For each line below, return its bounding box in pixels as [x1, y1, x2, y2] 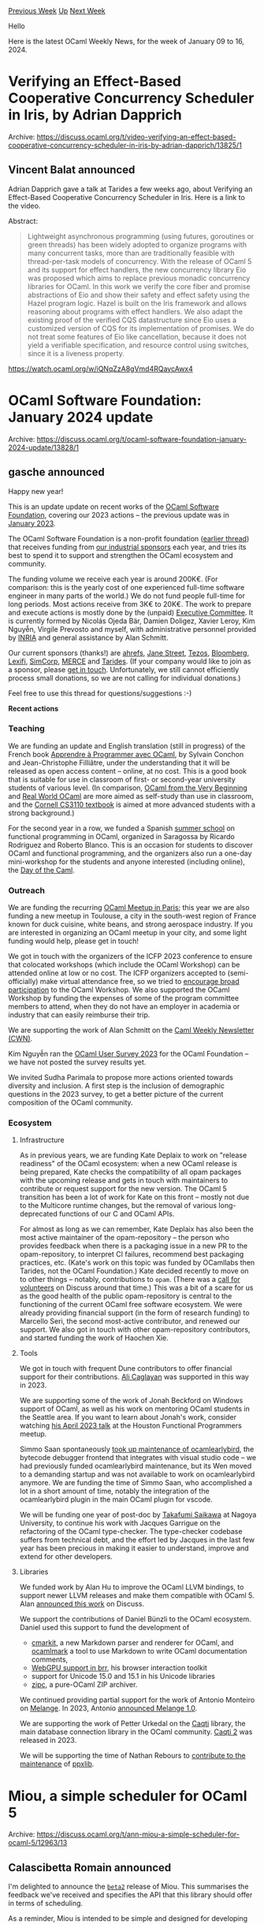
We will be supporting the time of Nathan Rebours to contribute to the [19, 1751, 246, 1760]
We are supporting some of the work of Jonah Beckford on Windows [19, 1396, 244, 1406]
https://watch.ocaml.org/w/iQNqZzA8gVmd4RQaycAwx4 [8, 364, 193, 373]
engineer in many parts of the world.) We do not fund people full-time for [8, 591, 246, 600]
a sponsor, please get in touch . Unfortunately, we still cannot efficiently [8, 664, 239, 674]
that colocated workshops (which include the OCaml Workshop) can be [8, 960, 240, 970]
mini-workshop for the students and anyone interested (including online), [8, 856, 246, 866]
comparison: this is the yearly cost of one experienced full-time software [8, 582, 245, 592]
